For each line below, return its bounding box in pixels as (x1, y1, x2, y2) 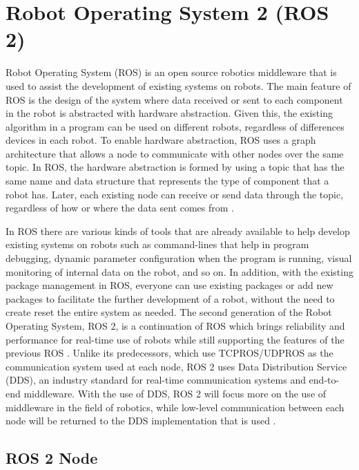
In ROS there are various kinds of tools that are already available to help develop (6, 223, 350, 238)
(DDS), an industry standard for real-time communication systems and (6, 373, 306, 387)
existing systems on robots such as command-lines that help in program (6, 237, 309, 252)
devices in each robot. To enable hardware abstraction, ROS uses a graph (6, 133, 316, 147)
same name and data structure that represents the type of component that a (6, 173, 329, 188)
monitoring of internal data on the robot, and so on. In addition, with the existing (6, 264, 353, 279)
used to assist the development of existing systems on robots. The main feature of (6, 78, 351, 93)
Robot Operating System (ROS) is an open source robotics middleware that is (6, 65, 337, 79)
